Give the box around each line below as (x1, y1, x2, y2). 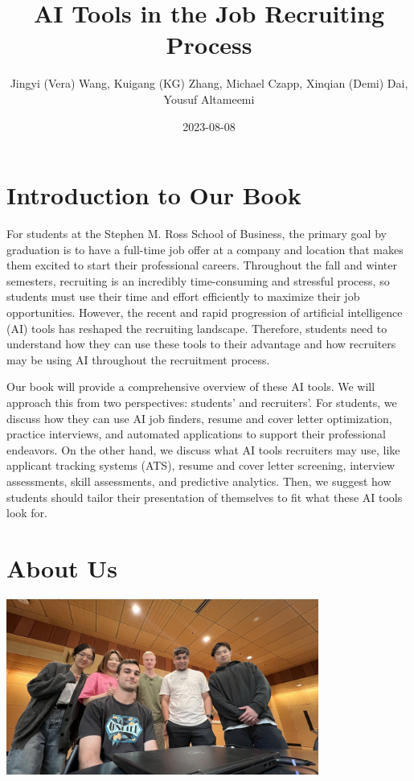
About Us (6, 551, 117, 584)
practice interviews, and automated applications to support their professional (6, 425, 386, 442)
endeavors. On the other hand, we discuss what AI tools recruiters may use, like (6, 441, 400, 458)
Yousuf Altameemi (163, 90, 255, 107)
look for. (6, 504, 48, 521)
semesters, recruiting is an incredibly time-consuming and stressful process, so (6, 272, 390, 289)
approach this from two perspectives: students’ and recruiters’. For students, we (6, 393, 397, 410)
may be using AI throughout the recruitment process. (6, 351, 270, 368)
